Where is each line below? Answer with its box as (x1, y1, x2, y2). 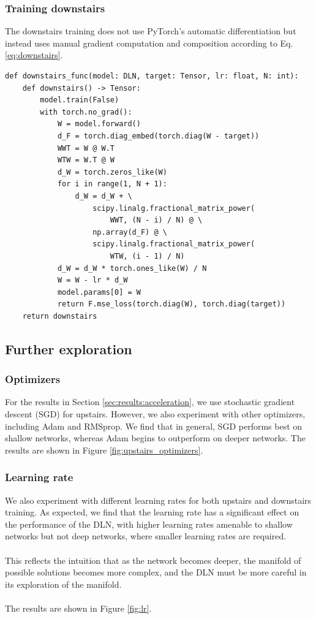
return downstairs (22, 311, 97, 321)
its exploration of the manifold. (5, 577, 122, 590)
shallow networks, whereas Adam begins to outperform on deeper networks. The (5, 431, 306, 444)
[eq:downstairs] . (5, 48, 63, 61)
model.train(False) (40, 96, 119, 105)
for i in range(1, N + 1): (57, 180, 167, 189)
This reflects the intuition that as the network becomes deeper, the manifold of (5, 553, 301, 566)
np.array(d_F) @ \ (92, 227, 167, 237)
